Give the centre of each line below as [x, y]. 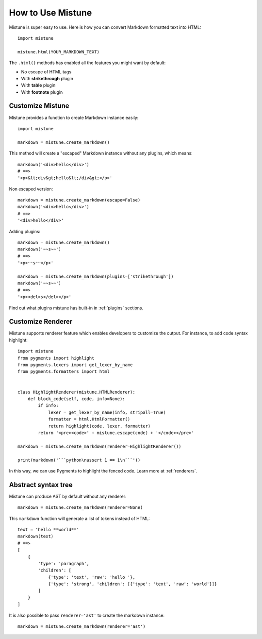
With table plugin [38, 85]
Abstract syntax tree [41, 485]
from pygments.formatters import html [64, 372]
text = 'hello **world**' [49, 530]
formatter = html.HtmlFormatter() [89, 419]
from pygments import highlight [56, 358]
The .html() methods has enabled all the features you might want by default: [87, 63]
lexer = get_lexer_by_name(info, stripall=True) [107, 412]
